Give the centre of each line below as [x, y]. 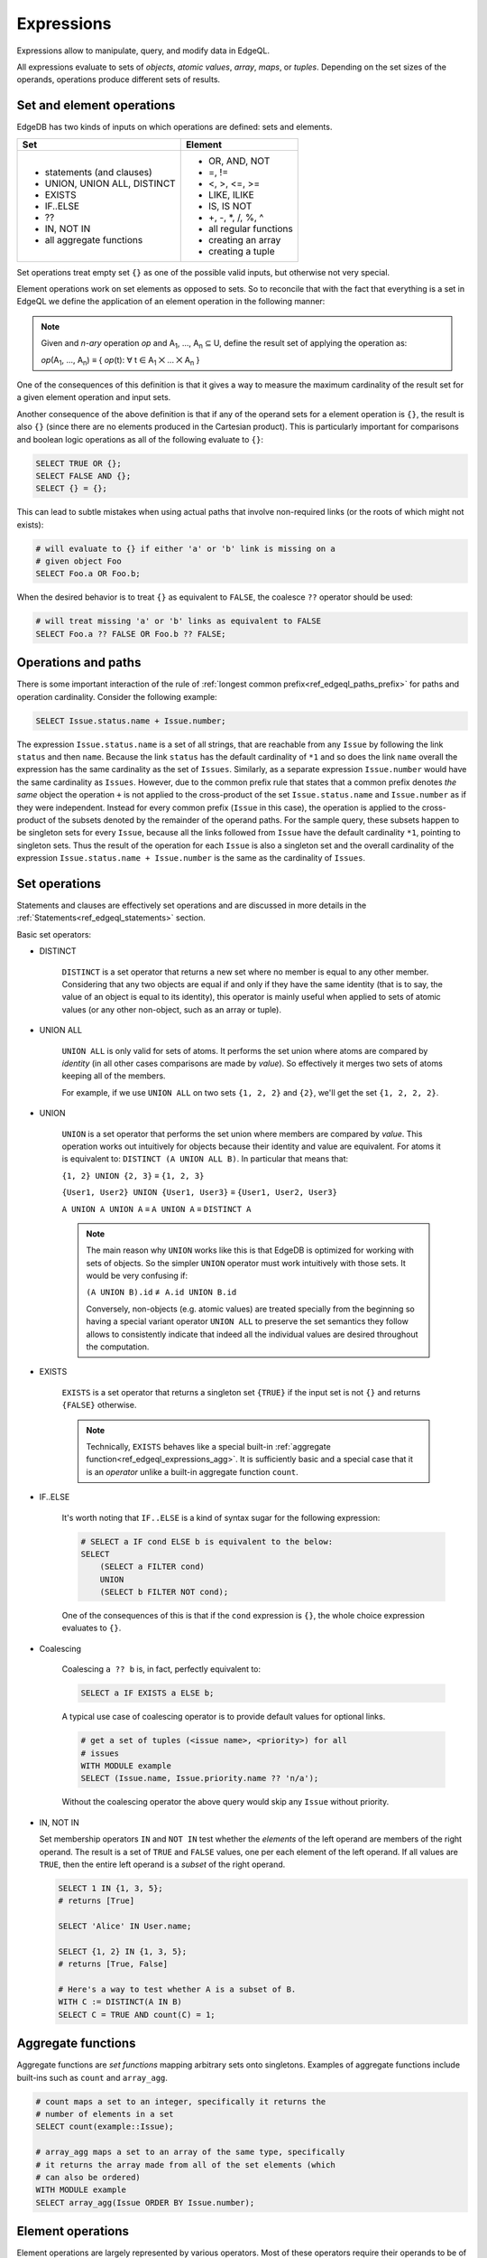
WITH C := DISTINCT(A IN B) [120, 2002]
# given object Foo [78, 561]
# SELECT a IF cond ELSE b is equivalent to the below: [207, 1541]
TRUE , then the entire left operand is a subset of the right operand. [162, 1864]
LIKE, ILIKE [231, 194]
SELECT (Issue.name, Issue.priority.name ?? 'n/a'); [200, 1778]
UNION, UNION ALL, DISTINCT [110, 183]
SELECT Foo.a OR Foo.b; [88, 574]
